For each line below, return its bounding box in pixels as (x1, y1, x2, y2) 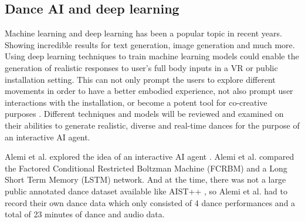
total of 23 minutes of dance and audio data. (5, 208, 165, 220)
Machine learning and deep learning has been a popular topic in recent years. (5, 27, 282, 39)
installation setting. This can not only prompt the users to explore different (5, 73, 276, 85)
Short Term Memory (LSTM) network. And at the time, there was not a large (5, 173, 286, 186)
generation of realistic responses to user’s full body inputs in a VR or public (5, 61, 278, 73)
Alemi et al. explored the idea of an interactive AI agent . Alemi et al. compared (5, 150, 294, 163)
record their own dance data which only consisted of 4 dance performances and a (5, 196, 296, 208)
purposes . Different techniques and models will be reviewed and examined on (5, 107, 284, 120)
